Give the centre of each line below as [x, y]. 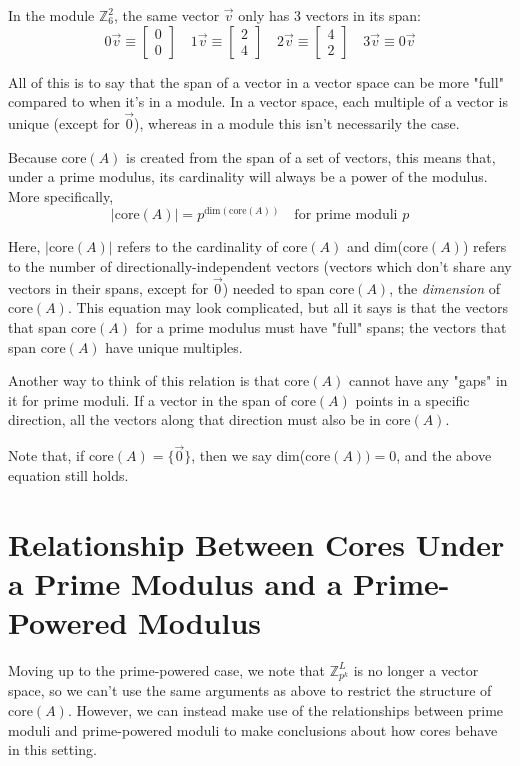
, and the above [444, 455]
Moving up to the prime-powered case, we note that [167, 669]
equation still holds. [68, 474]
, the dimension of [445, 287]
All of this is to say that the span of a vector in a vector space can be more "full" [256, 81]
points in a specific [412, 399]
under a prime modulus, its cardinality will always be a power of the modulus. [248, 176]
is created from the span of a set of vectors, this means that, [311, 156]
